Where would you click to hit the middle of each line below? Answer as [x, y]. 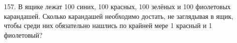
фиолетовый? [23, 35]
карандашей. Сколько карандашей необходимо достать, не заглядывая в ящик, [119, 16]
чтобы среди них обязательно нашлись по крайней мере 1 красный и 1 [108, 25]
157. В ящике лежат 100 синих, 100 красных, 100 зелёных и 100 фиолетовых [117, 6]
